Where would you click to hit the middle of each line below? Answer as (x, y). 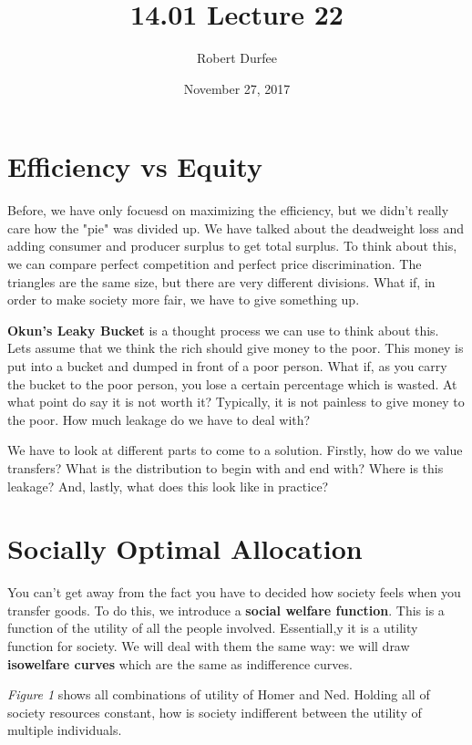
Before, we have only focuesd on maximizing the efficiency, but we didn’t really (228, 210)
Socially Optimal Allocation (185, 548)
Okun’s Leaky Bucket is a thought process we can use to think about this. (223, 330)
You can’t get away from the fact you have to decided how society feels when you (234, 592)
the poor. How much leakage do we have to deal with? (159, 419)
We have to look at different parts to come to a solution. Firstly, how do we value (235, 450)
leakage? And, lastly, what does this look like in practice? (168, 486)
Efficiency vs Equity (135, 166)
